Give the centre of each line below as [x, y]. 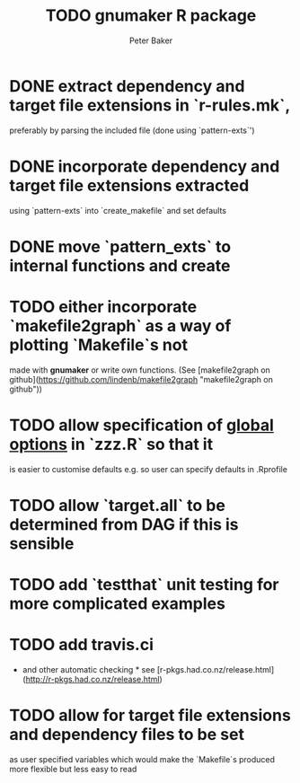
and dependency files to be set [127, 735]
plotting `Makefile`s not [99, 345]
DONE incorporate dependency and [145, 166]
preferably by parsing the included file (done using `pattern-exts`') [132, 130]
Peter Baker [151, 40]
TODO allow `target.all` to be [118, 505]
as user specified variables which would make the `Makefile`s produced [142, 759]
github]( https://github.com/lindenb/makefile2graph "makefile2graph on [141, 379]
